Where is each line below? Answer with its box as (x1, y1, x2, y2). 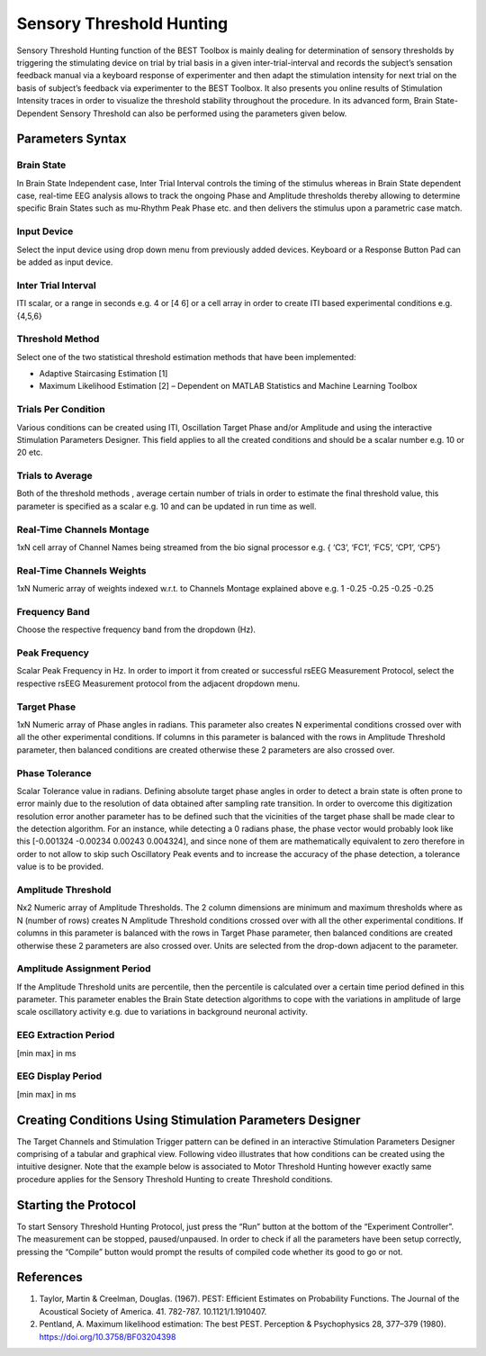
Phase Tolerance (16, 766, 92, 779)
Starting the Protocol (16, 1198, 137, 1213)
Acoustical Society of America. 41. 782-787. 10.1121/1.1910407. (39, 1306, 267, 1316)
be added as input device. (16, 257, 113, 267)
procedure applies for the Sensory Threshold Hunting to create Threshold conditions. (16, 1173, 333, 1184)
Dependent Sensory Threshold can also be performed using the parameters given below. (16, 108, 347, 119)
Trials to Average (16, 469, 94, 482)
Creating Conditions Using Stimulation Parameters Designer (16, 1112, 361, 1127)
